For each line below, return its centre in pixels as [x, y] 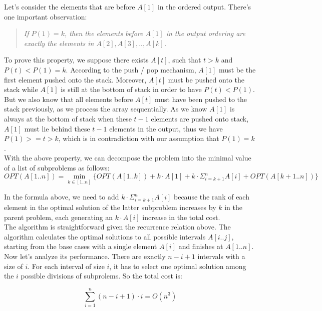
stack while [21, 89]
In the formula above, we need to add [62, 197]
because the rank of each [211, 197]
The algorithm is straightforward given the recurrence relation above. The [117, 227]
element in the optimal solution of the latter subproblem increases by [110, 207]
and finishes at [201, 246]
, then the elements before [104, 33]
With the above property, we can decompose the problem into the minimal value [128, 158]
